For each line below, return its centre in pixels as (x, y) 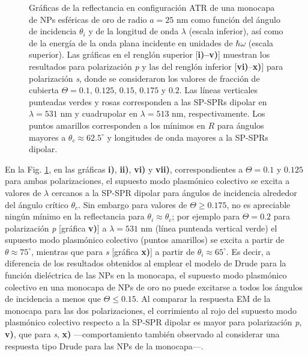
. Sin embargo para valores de (133, 204)
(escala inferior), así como (236, 31)
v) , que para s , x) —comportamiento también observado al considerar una (142, 334)
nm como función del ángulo (228, 19)
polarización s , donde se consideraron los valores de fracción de (144, 78)
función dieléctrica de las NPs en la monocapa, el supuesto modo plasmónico (146, 275)
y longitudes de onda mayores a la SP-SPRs (188, 137)
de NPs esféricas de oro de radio (88, 19)
